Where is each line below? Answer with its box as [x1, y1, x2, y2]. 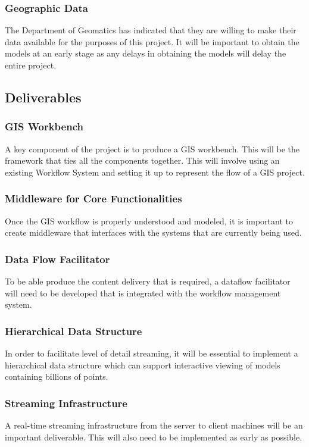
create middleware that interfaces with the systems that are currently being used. [5, 226, 302, 239]
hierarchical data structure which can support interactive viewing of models [5, 358, 280, 371]
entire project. [5, 59, 57, 71]
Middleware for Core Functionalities [5, 191, 182, 206]
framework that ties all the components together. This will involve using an [5, 154, 280, 167]
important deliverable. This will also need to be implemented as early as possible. [5, 430, 302, 443]
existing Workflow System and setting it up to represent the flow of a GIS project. [5, 165, 305, 178]
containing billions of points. [5, 370, 108, 383]
